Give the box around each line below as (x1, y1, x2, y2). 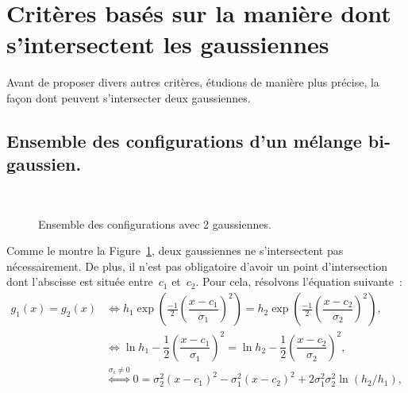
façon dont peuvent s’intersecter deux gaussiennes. (6, 89, 251, 106)
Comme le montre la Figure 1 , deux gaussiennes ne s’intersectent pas (6, 242, 344, 259)
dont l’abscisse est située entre (6, 273, 153, 290)
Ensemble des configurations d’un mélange (6, 128, 362, 152)
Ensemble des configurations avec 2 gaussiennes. (38, 215, 271, 232)
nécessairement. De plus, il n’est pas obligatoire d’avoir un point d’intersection (6, 257, 387, 274)
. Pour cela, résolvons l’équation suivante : (195, 273, 402, 290)
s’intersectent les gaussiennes (6, 28, 329, 60)
